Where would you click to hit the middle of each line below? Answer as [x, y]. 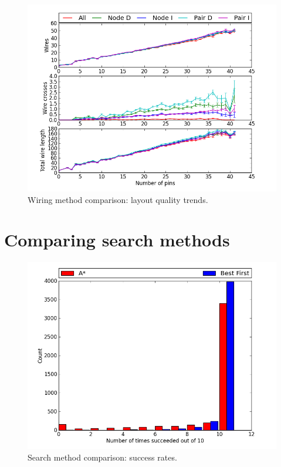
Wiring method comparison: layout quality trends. [118, 199]
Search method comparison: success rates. [102, 457]
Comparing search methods [117, 240]
